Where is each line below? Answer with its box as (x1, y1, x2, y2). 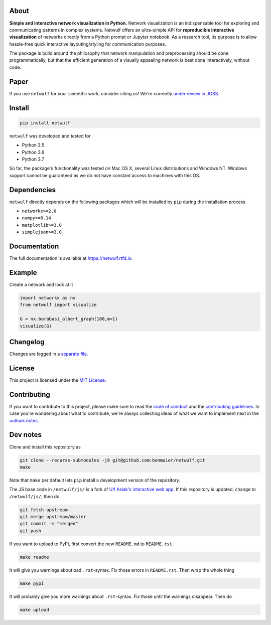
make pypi (20, 580, 44, 586)
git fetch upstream (20, 507, 68, 513)
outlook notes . (9, 417, 39, 423)
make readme (20, 554, 50, 560)
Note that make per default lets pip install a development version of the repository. (9, 477, 181, 483)
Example (9, 268, 37, 277)
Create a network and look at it (9, 281, 73, 287)
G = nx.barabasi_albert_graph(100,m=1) (20, 316, 118, 322)
